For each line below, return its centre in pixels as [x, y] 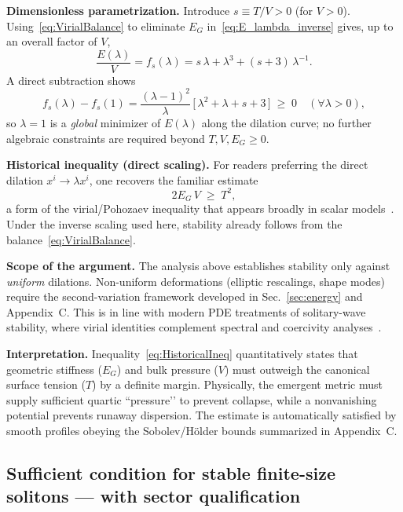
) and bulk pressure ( [167, 369]
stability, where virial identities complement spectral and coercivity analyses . [194, 327]
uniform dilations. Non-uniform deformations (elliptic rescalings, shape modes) [196, 281]
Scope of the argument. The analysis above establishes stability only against [198, 266]
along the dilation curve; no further [286, 123]
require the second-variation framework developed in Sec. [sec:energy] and [185, 296]
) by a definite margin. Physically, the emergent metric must [238, 384]
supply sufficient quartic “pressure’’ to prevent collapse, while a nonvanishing [192, 399]
